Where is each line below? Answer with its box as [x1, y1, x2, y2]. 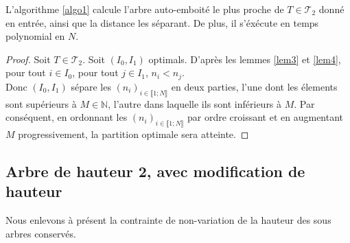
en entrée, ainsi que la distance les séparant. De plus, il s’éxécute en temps [5, 15, 319, 30]
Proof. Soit [5, 51, 51, 66]
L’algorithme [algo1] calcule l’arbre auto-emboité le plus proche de [5, 2, 284, 16]
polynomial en [5, 29, 65, 43]
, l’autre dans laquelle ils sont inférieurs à [108, 96, 282, 111]
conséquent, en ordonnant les [5, 110, 128, 124]
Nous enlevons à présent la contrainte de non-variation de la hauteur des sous [5, 213, 331, 227]
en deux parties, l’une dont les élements [171, 79, 338, 93]
